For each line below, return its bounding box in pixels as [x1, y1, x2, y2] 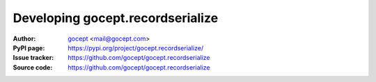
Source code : [13, 63, 53, 72]
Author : [13, 34, 36, 43]
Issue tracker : [13, 54, 54, 62]
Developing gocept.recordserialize [13, 10, 219, 25]
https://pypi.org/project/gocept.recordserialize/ [68, 43, 204, 52]
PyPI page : [13, 43, 45, 52]
